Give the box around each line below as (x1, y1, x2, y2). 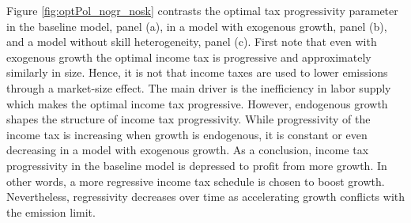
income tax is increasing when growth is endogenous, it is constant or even (6, 126, 368, 142)
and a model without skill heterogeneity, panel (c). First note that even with (6, 33, 377, 50)
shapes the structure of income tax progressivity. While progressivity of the (6, 111, 371, 127)
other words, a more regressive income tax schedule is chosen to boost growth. (6, 172, 385, 189)
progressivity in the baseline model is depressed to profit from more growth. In (6, 157, 387, 173)
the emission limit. (6, 203, 96, 220)
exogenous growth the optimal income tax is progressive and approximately (6, 48, 371, 65)
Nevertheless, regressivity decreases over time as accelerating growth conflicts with (6, 188, 405, 205)
